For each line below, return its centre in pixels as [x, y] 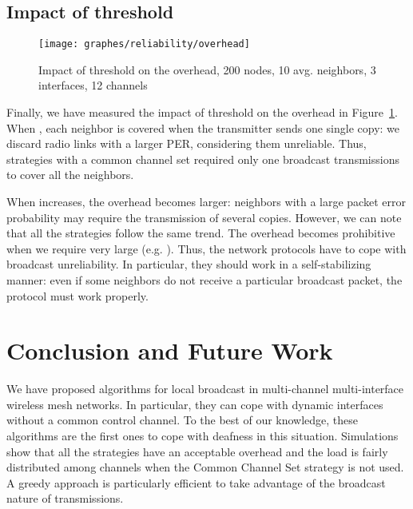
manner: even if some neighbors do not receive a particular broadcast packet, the [205, 279]
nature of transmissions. [65, 498]
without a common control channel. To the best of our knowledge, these [183, 420]
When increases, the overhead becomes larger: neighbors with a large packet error [206, 202]
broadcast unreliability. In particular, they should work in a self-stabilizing [189, 264]
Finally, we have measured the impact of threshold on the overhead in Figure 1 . [202, 112]
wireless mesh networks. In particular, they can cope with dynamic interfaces [195, 404]
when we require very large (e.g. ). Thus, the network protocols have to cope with [206, 248]
